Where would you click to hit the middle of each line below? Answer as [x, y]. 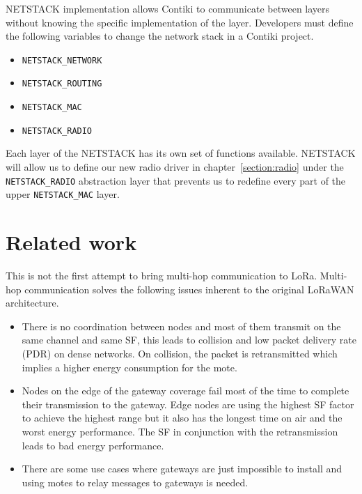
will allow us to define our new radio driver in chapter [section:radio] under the [175, 167]
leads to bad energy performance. [93, 445]
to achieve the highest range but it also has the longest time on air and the [182, 418]
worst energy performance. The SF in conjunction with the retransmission [180, 431]
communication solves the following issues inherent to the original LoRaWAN [189, 289]
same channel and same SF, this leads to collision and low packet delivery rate [189, 340]
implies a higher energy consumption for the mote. [129, 367]
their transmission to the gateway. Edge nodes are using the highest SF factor [188, 404]
